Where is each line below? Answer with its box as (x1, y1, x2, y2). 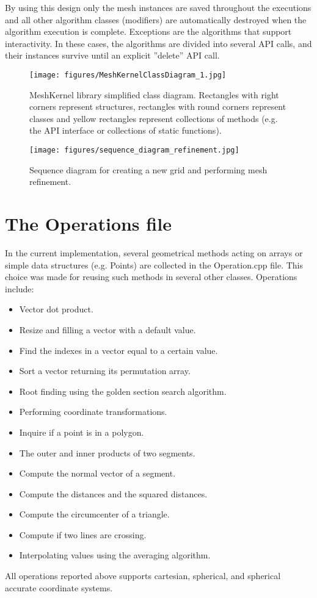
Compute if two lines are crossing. (19, 528, 147, 541)
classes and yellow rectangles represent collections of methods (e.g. (29, 112, 278, 124)
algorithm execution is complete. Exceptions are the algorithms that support (5, 25, 292, 38)
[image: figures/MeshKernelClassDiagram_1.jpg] (29, 70, 227, 79)
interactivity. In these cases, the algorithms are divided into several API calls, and (5, 37, 312, 49)
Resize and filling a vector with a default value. (19, 323, 196, 336)
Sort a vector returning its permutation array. (19, 364, 191, 377)
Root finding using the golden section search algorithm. (19, 384, 227, 397)
